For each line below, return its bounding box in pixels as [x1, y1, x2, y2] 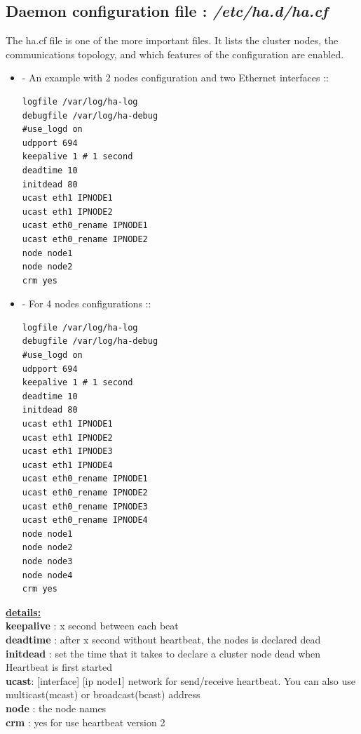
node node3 [22, 556, 73, 566]
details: [6, 604, 41, 619]
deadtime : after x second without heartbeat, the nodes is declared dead [6, 632, 321, 646]
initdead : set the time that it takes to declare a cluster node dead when [6, 646, 321, 660]
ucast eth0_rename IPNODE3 [22, 501, 148, 512]
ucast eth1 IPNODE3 [22, 446, 113, 457]
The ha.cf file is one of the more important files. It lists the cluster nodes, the [6, 33, 339, 48]
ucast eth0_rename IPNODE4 [22, 515, 148, 526]
